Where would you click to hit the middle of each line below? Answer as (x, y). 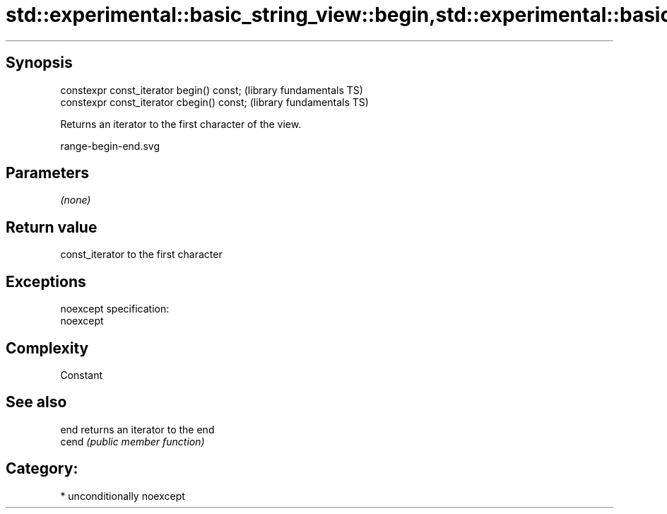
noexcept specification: (115, 309)
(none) (76, 200)
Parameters (47, 173)
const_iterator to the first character (141, 255)
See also (36, 402)
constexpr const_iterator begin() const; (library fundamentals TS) (212, 90)
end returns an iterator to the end (137, 429)
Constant (82, 375)
